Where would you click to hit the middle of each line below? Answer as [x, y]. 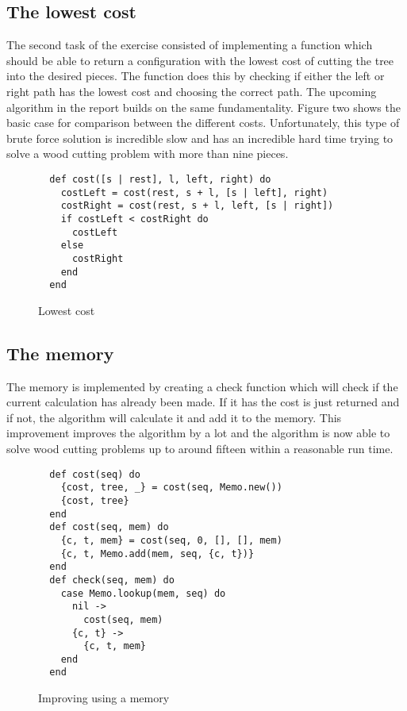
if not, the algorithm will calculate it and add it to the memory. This [174, 417]
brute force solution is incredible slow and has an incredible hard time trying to [200, 138]
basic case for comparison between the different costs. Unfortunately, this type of [203, 123]
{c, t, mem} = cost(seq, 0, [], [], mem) [171, 540]
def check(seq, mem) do [112, 580]
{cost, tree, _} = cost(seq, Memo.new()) [171, 488]
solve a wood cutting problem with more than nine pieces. [148, 154]
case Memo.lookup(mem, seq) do [143, 593]
